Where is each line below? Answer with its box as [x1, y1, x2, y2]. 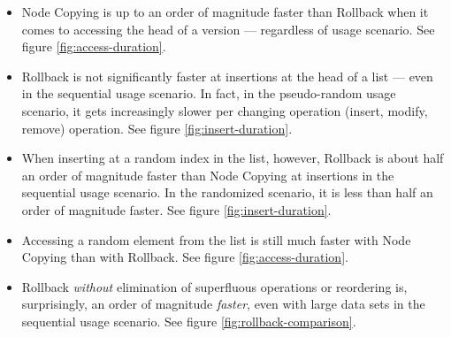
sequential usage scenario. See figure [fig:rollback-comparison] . [21, 311, 356, 330]
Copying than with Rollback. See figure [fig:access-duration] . [21, 248, 348, 266]
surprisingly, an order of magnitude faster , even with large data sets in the [21, 295, 425, 313]
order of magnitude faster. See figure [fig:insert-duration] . [21, 200, 332, 218]
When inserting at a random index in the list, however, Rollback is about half [21, 149, 444, 167]
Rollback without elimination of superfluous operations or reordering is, [21, 277, 408, 295]
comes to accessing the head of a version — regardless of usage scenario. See [21, 19, 435, 38]
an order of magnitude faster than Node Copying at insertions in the [21, 165, 394, 184]
